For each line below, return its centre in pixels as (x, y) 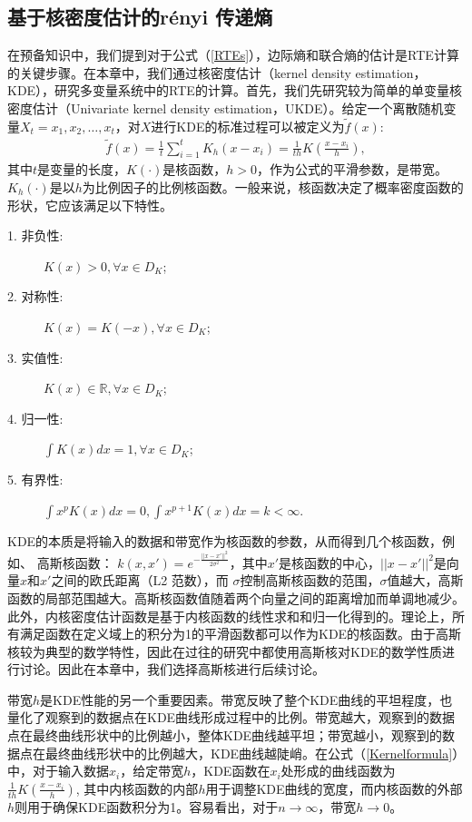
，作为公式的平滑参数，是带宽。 (353, 169)
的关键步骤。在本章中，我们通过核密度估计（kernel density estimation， (217, 72)
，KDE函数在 (231, 771)
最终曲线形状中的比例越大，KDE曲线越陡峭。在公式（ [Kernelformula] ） (252, 753)
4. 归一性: (35, 418)
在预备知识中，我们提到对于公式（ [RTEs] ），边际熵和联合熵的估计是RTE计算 (233, 55)
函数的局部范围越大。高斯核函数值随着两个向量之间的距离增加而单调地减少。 (236, 597)
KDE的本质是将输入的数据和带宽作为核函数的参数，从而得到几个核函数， (225, 540)
